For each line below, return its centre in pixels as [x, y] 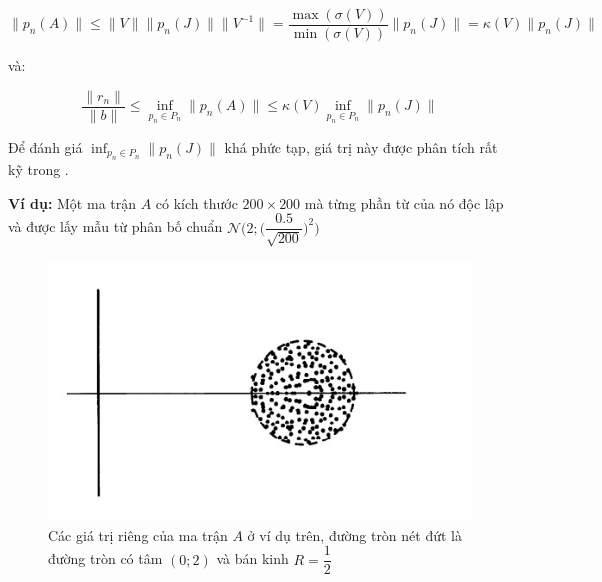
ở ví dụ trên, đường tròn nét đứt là [354, 534]
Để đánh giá [45, 146]
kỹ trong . [38, 169]
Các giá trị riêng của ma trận [138, 534]
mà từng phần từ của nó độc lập [404, 202]
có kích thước [196, 202]
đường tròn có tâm [105, 558]
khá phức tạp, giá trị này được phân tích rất [361, 146]
